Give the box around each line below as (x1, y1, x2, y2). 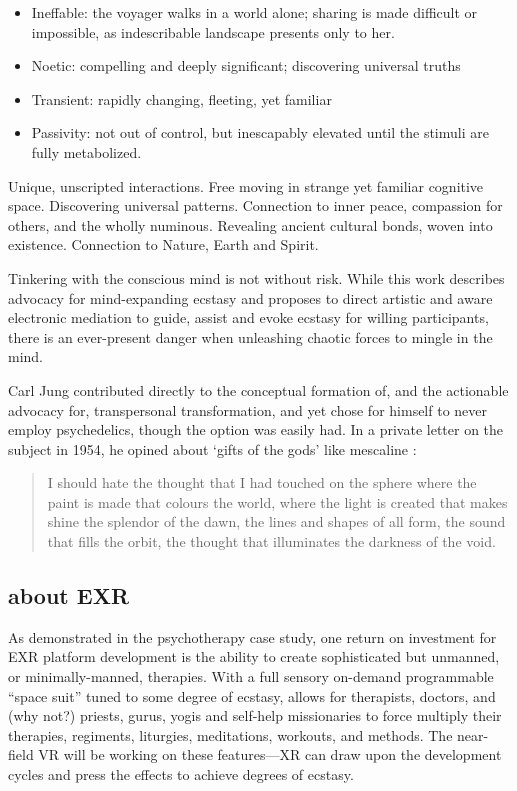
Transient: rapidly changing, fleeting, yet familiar (31, 88, 332, 109)
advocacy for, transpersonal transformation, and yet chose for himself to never (8, 399, 488, 420)
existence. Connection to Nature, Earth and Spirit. (8, 234, 319, 255)
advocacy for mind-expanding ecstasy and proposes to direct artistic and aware (8, 287, 493, 308)
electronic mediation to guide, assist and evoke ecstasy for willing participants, (8, 307, 489, 328)
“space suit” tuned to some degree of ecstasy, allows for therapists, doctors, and (8, 685, 496, 706)
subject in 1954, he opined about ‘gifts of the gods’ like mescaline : (8, 438, 417, 459)
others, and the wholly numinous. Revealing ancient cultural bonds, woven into (8, 214, 493, 235)
